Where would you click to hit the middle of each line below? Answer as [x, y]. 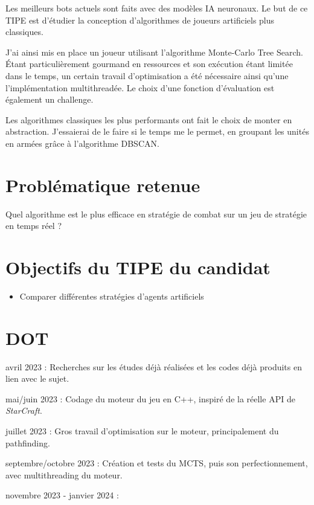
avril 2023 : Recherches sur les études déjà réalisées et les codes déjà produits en [154, 366]
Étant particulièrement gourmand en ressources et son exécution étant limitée [149, 64]
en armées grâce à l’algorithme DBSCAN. [82, 143]
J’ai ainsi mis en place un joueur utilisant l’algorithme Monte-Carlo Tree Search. [154, 52]
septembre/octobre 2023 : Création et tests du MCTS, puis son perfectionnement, [157, 463]
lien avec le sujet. [37, 378]
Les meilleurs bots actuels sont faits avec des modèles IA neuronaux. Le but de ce [157, 8]
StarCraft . [24, 410]
